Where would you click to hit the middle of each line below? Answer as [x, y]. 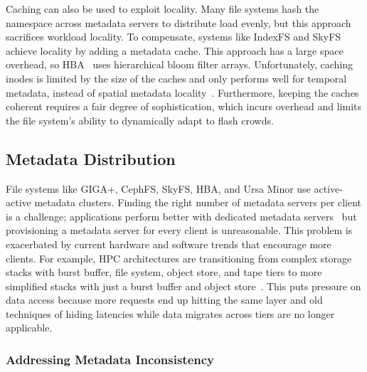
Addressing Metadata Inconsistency [110, 359]
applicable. [29, 328]
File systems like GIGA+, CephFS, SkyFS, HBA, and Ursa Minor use [158, 188]
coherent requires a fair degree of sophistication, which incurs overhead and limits [183, 106]
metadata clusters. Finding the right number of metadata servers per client [198, 202]
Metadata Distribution [91, 158]
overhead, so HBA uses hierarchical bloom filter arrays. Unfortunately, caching [180, 64]
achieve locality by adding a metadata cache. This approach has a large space [175, 50]
